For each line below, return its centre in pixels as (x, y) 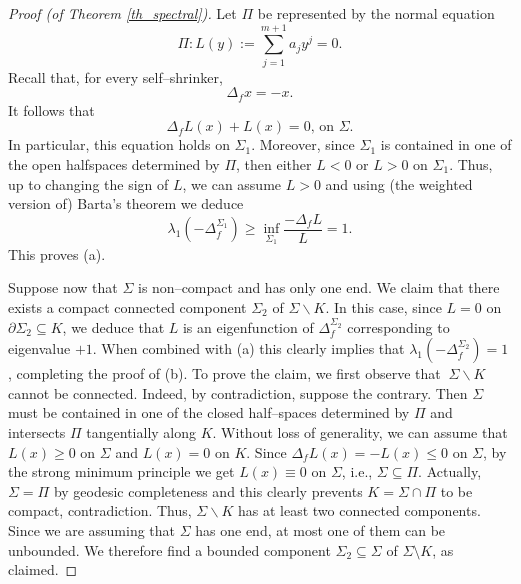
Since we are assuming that (92, 529)
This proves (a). (57, 253)
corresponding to (398, 326)
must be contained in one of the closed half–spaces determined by (209, 412)
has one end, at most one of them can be (320, 529)
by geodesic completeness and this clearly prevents (208, 490)
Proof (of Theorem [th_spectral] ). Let (122, 13)
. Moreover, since (303, 144)
